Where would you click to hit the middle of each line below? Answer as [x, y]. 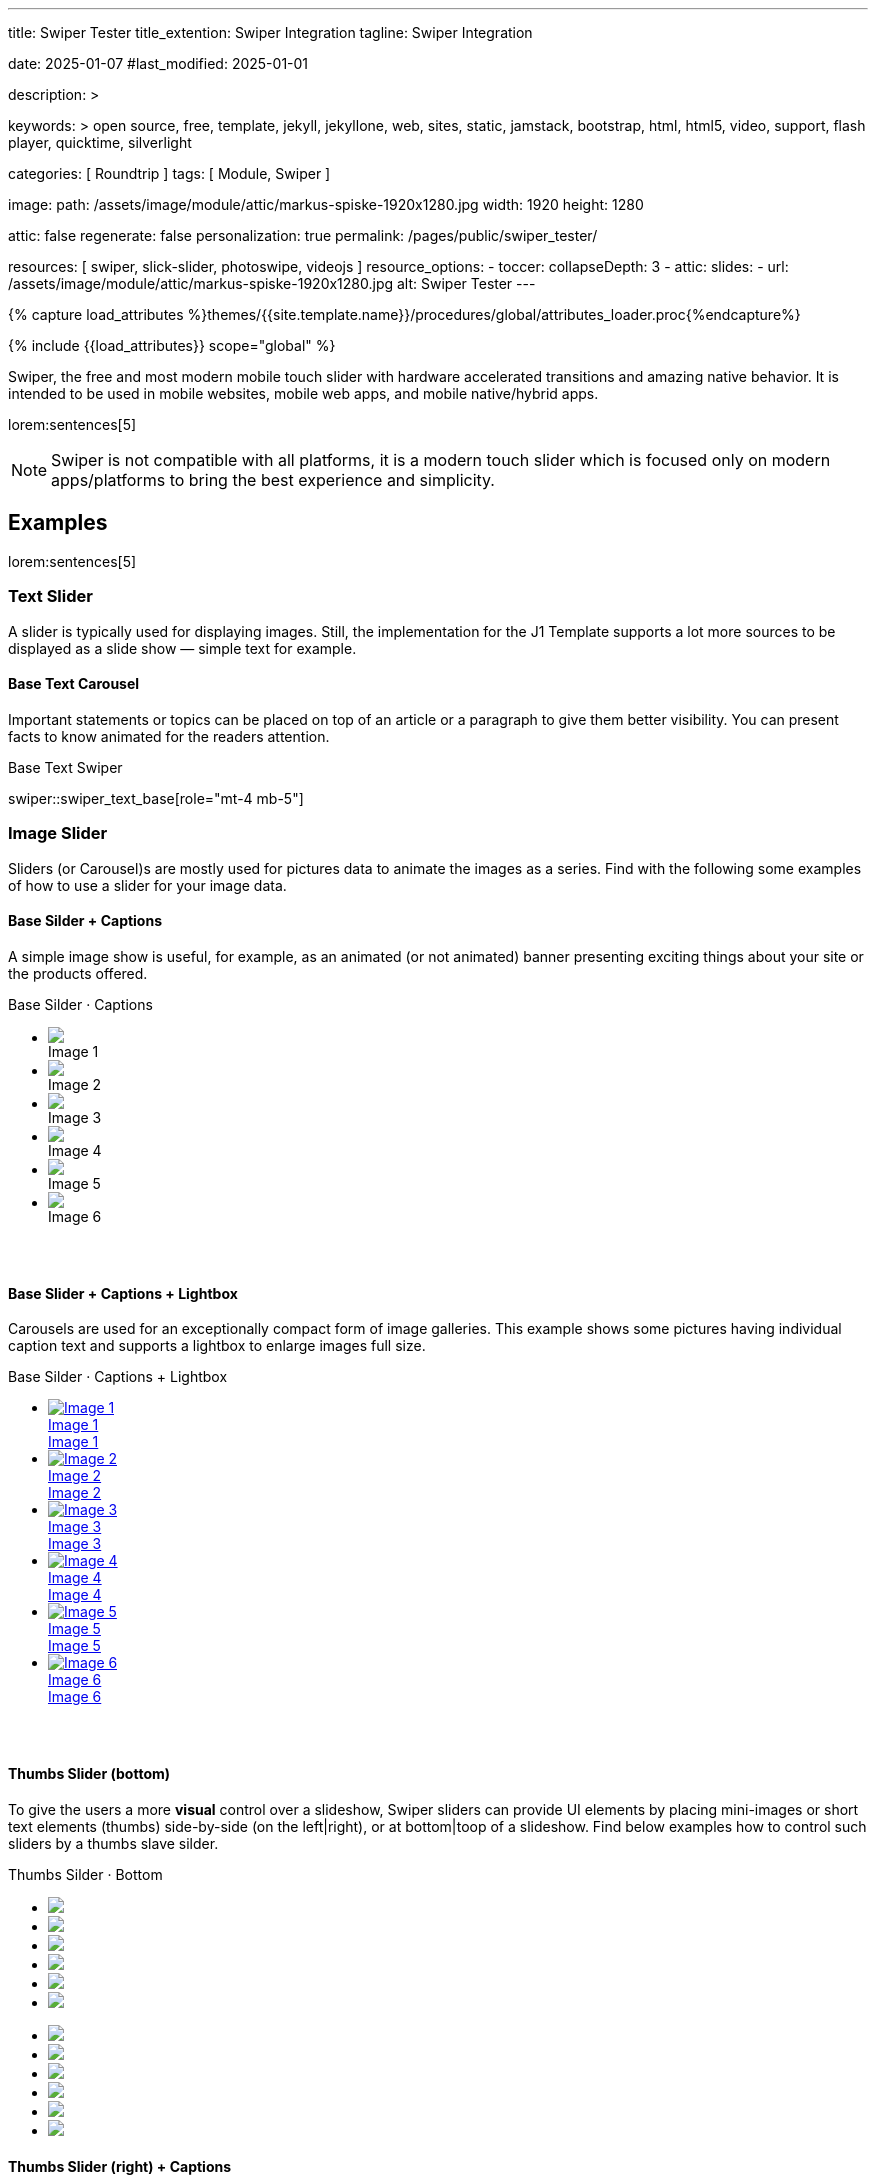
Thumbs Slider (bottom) [89, 1774]
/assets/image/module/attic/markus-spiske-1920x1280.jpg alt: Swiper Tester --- [272, 283]
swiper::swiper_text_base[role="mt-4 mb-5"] [156, 798]
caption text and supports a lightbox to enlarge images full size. [217, 1346]
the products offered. [78, 973]
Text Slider [50, 596]
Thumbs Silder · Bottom [85, 1874]
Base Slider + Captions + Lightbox [123, 1293]
